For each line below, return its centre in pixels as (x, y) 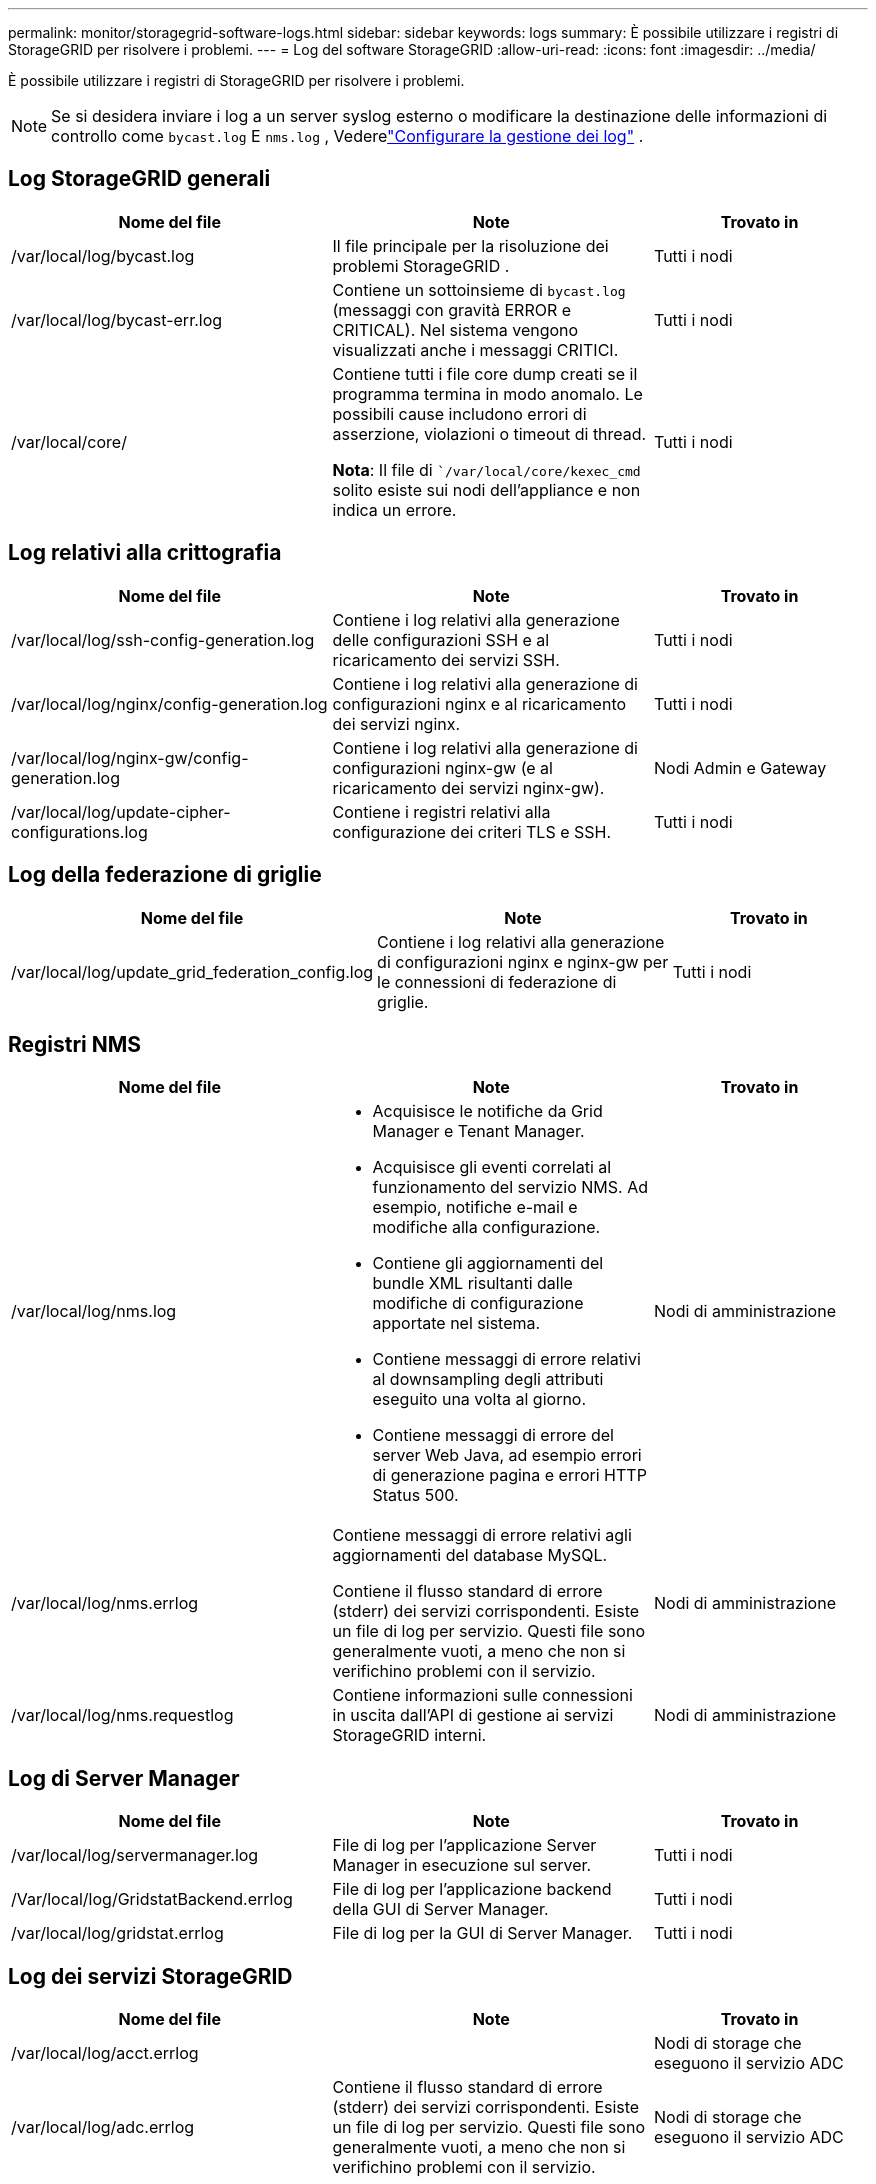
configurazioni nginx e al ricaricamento (479, 703)
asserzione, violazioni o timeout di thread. (489, 433)
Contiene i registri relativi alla (441, 811)
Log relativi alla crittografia (145, 553)
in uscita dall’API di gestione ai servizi (473, 1715)
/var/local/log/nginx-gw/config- (130, 757)
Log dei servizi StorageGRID (150, 1976)
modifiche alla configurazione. (486, 1227)
